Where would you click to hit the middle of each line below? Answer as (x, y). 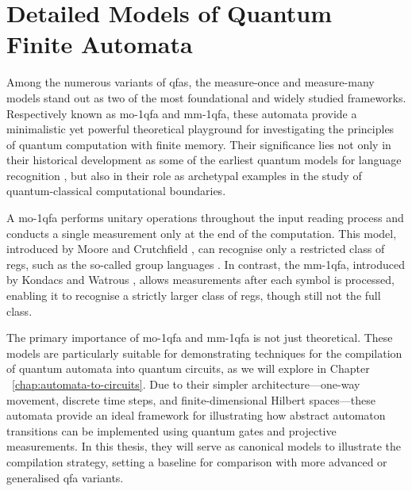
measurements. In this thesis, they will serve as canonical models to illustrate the (204, 446)
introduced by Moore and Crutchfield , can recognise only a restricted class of (196, 249)
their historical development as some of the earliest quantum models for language (204, 160)
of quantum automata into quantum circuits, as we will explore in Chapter (188, 368)
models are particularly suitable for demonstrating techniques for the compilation (204, 353)
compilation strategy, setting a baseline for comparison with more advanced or (197, 461)
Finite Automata (100, 44)
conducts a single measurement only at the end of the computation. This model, (202, 233)
